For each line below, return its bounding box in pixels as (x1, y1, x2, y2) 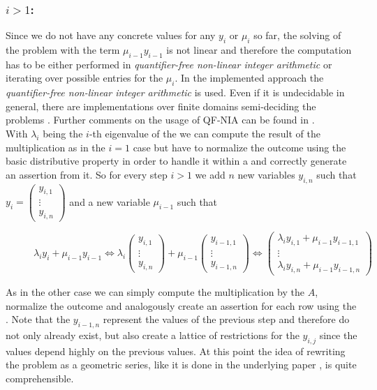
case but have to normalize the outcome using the (133, 140, 346, 154)
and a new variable (69, 194, 150, 209)
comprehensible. (6, 371, 74, 386)
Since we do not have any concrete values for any (6, 28, 216, 43)
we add (195, 167, 226, 181)
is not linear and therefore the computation (166, 43, 352, 57)
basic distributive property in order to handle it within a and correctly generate (6, 153, 347, 168)
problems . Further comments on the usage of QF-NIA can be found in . (6, 112, 315, 127)
